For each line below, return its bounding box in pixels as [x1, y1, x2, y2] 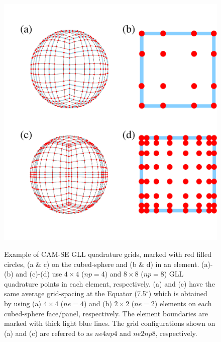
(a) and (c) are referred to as [4, 327, 93, 338]
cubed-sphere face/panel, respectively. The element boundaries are [4, 308, 208, 318]
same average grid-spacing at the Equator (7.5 [4, 288, 146, 299]
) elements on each [154, 298, 212, 308]
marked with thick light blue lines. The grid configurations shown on [4, 318, 215, 328]
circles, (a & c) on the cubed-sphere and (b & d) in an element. [4, 258, 199, 269]
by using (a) [4, 298, 41, 308]
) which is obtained [148, 288, 207, 299]
